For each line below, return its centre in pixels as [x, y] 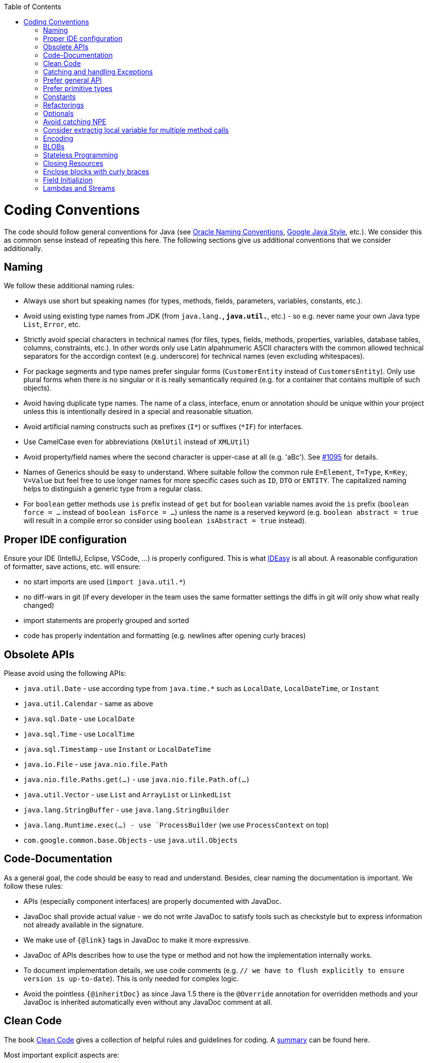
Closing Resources [73, 163]
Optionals [58, 113]
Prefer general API [73, 80]
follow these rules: [33, 886]
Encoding [58, 138]
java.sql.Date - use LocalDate [79, 719]
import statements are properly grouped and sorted [106, 621]
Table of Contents [33, 7]
